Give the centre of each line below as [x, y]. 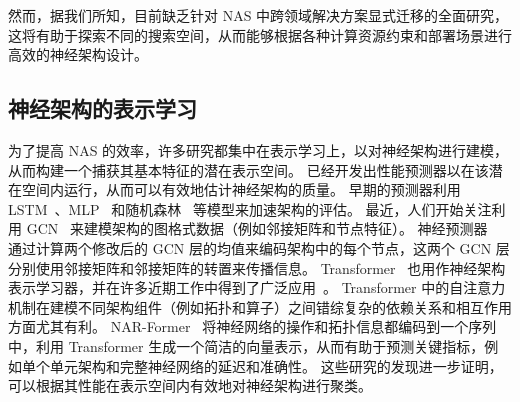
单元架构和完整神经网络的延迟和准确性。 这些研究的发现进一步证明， [276, 365]
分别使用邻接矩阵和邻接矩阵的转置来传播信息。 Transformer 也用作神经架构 [257, 267]
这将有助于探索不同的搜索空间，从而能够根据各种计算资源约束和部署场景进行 [260, 34]
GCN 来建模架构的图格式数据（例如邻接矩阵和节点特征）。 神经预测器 [257, 228]
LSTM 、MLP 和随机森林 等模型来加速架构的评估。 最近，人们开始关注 [250, 208]
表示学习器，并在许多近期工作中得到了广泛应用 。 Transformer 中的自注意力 [257, 287]
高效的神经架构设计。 [78, 54]
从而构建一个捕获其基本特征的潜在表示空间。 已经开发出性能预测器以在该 [248, 169]
